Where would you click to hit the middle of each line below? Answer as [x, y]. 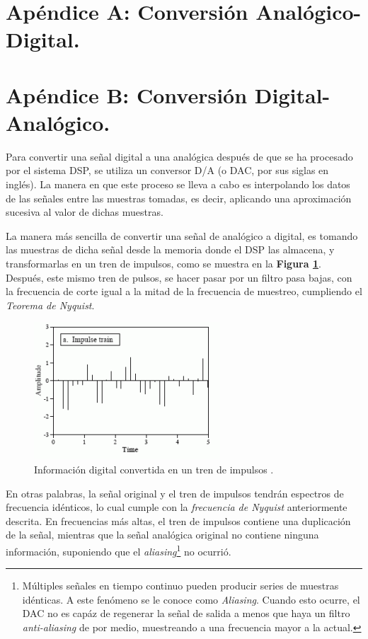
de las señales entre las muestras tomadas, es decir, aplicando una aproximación [179, 198]
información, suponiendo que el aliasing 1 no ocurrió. [119, 550]
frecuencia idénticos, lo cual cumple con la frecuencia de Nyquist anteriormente [177, 507]
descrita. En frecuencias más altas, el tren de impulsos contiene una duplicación [178, 520]
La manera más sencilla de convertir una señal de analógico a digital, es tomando [182, 235]
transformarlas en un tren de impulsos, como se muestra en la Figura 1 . [163, 264]
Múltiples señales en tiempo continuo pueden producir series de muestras [180, 586]
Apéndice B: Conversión [127, 94]
